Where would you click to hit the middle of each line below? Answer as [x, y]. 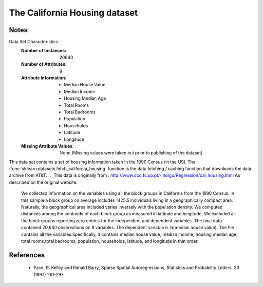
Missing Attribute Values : [47, 146]
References [27, 255]
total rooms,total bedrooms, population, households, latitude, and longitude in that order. [110, 241]
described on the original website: [43, 182]
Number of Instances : [44, 51]
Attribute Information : [44, 78]
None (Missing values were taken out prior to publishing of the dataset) [131, 153]
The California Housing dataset [74, 13]
